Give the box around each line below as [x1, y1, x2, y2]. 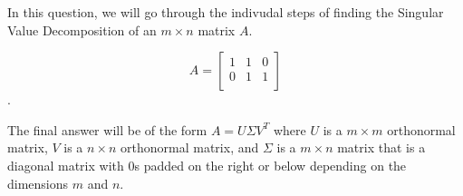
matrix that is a [337, 138, 426, 157]
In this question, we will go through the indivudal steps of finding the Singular [7, 3, 444, 21]
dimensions [7, 173, 69, 192]
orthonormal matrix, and [121, 138, 259, 157]
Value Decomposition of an [7, 20, 157, 39]
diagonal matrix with [7, 155, 124, 174]
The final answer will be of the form [7, 120, 207, 139]
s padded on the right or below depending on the [134, 155, 407, 174]
